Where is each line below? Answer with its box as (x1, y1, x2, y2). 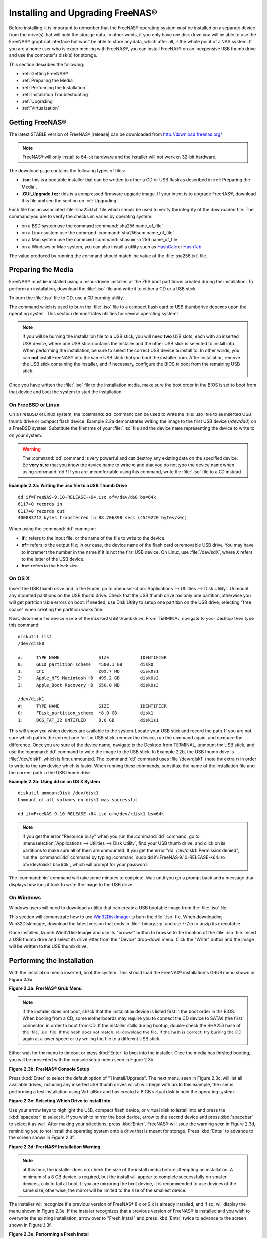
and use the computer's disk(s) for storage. (9, 52, 98, 58)
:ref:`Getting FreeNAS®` (21, 70, 70, 76)
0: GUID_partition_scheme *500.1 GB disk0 (18, 662, 154, 667)
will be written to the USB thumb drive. (9, 943, 88, 949)
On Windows (9, 894, 41, 901)
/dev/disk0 (18, 641, 44, 646)
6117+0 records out (18, 508, 65, 514)
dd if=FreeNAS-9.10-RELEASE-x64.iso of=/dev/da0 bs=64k (18, 494, 156, 500)
